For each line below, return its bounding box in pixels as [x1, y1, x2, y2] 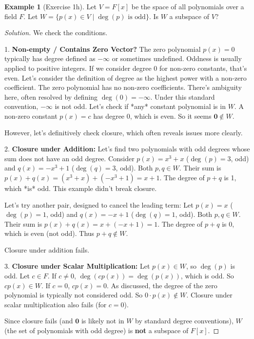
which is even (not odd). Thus [4, 228, 95, 238]
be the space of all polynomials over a [131, 1, 244, 11]
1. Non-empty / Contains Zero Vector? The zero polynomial [4, 43, 201, 54]
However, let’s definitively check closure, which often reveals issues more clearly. [4, 127, 243, 137]
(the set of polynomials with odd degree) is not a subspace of [4, 325, 189, 336]
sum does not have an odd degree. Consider [4, 153, 135, 163]
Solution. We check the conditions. [4, 27, 108, 38]
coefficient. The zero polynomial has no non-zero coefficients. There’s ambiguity [4, 82, 242, 92]
